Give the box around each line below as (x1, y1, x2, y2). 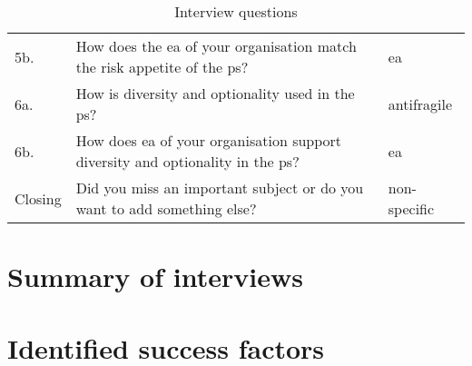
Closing (15, 187, 62, 209)
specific (388, 198, 435, 219)
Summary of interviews (7, 258, 303, 295)
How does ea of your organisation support (75, 130, 342, 151)
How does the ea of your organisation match (75, 35, 357, 56)
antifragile (388, 93, 453, 114)
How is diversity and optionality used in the (75, 83, 355, 104)
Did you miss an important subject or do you (75, 177, 364, 198)
